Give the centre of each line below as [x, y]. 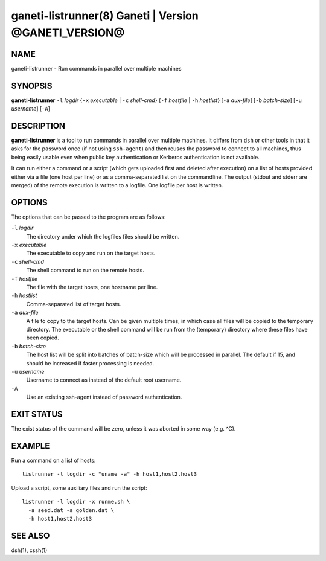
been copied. [43, 338]
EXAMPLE [30, 446]
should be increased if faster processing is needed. [90, 363]
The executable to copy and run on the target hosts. [91, 253]
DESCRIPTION [38, 126]
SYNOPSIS [32, 85]
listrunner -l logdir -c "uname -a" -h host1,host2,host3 [110, 474]
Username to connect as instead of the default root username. [104, 380]
